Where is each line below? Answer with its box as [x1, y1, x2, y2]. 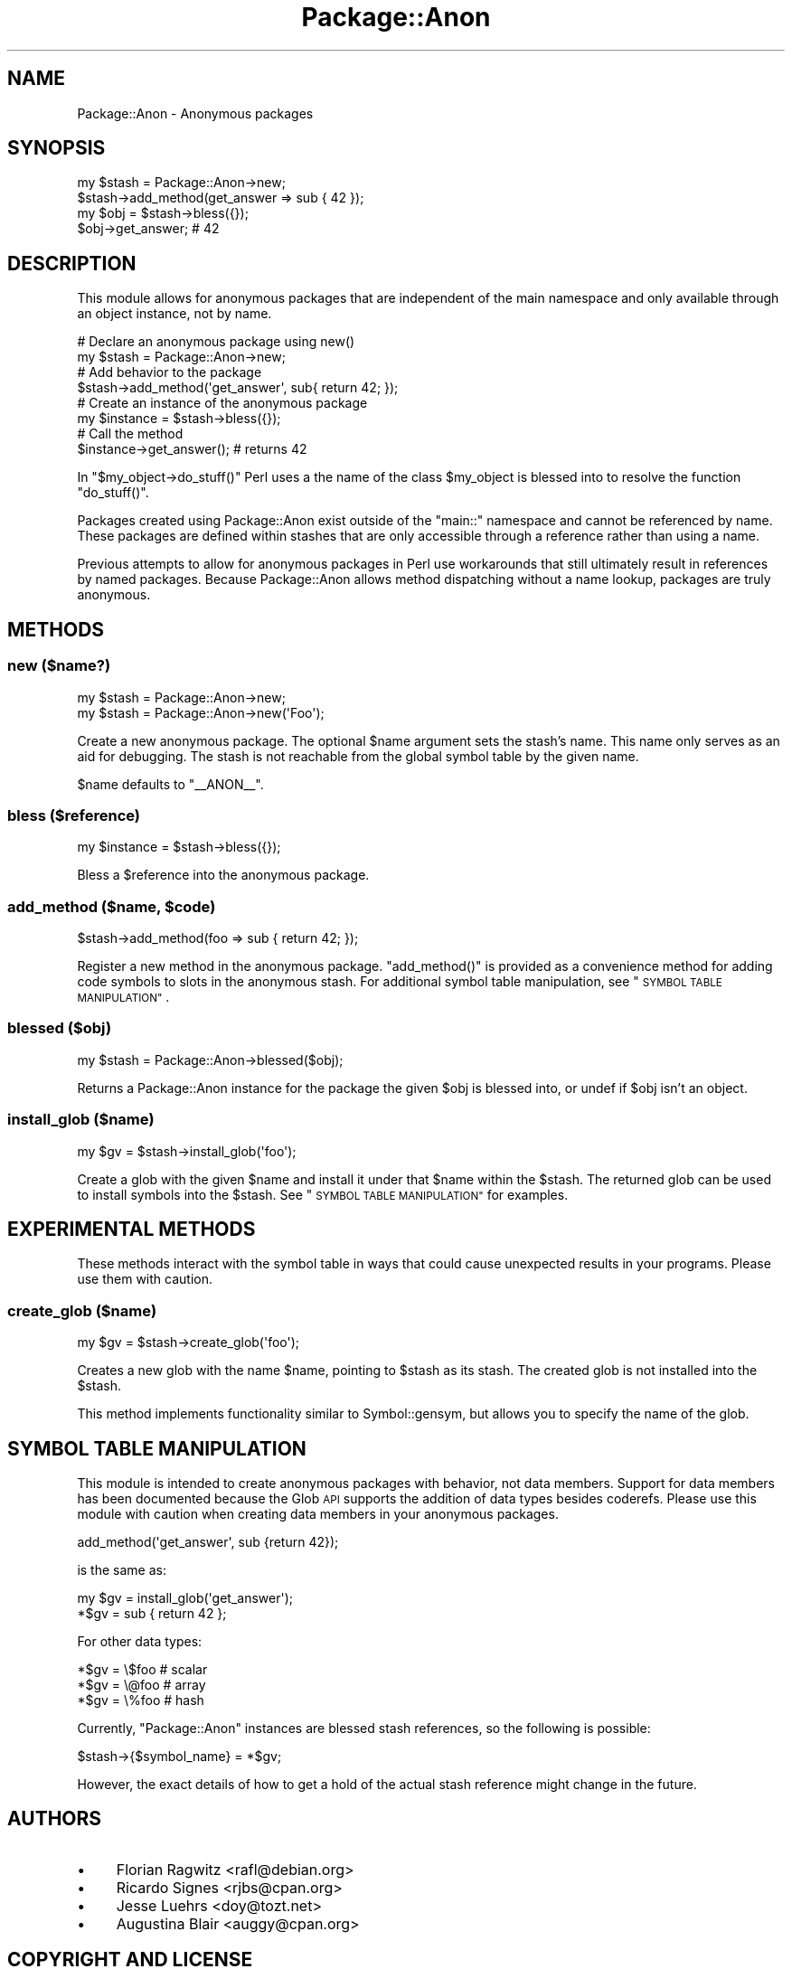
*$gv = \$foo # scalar [77, 1661, 208, 1677]
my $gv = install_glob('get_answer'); [77, 1589, 293, 1606]
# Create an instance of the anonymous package [77, 395, 368, 411]
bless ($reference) [7, 805, 141, 824]
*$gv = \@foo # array [77, 1676, 206, 1692]
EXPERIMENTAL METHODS [7, 1217, 256, 1240]
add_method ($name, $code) [7, 897, 216, 916]
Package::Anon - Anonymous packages [77, 105, 314, 121]
